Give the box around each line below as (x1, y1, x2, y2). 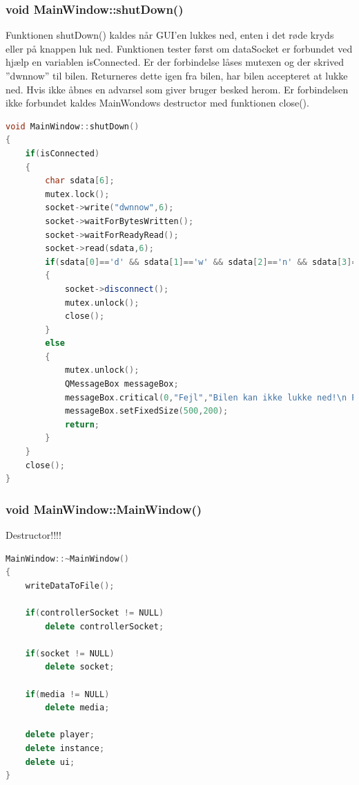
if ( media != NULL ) (25, 689, 110, 699)
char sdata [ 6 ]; (45, 176, 115, 186)
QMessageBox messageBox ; (64, 379, 179, 389)
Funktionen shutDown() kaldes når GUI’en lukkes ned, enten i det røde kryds (6, 28, 334, 42)
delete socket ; (45, 662, 115, 672)
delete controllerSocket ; (45, 621, 164, 631)
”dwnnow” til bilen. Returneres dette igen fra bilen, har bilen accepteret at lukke (6, 68, 348, 82)
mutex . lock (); (45, 189, 110, 199)
